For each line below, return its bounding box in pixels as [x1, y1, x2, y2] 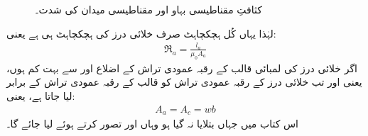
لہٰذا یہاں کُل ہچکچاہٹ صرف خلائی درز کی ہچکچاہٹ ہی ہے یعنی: [6, 25, 276, 40]
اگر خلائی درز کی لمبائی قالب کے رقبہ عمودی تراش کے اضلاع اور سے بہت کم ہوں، [6, 60, 357, 75]
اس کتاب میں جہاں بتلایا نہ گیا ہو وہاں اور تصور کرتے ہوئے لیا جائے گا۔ [6, 115, 299, 130]
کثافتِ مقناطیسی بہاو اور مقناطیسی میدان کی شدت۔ [35, 2, 262, 16]
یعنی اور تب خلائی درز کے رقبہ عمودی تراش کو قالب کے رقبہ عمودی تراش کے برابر [6, 74, 362, 89]
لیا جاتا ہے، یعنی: [6, 88, 75, 103]
